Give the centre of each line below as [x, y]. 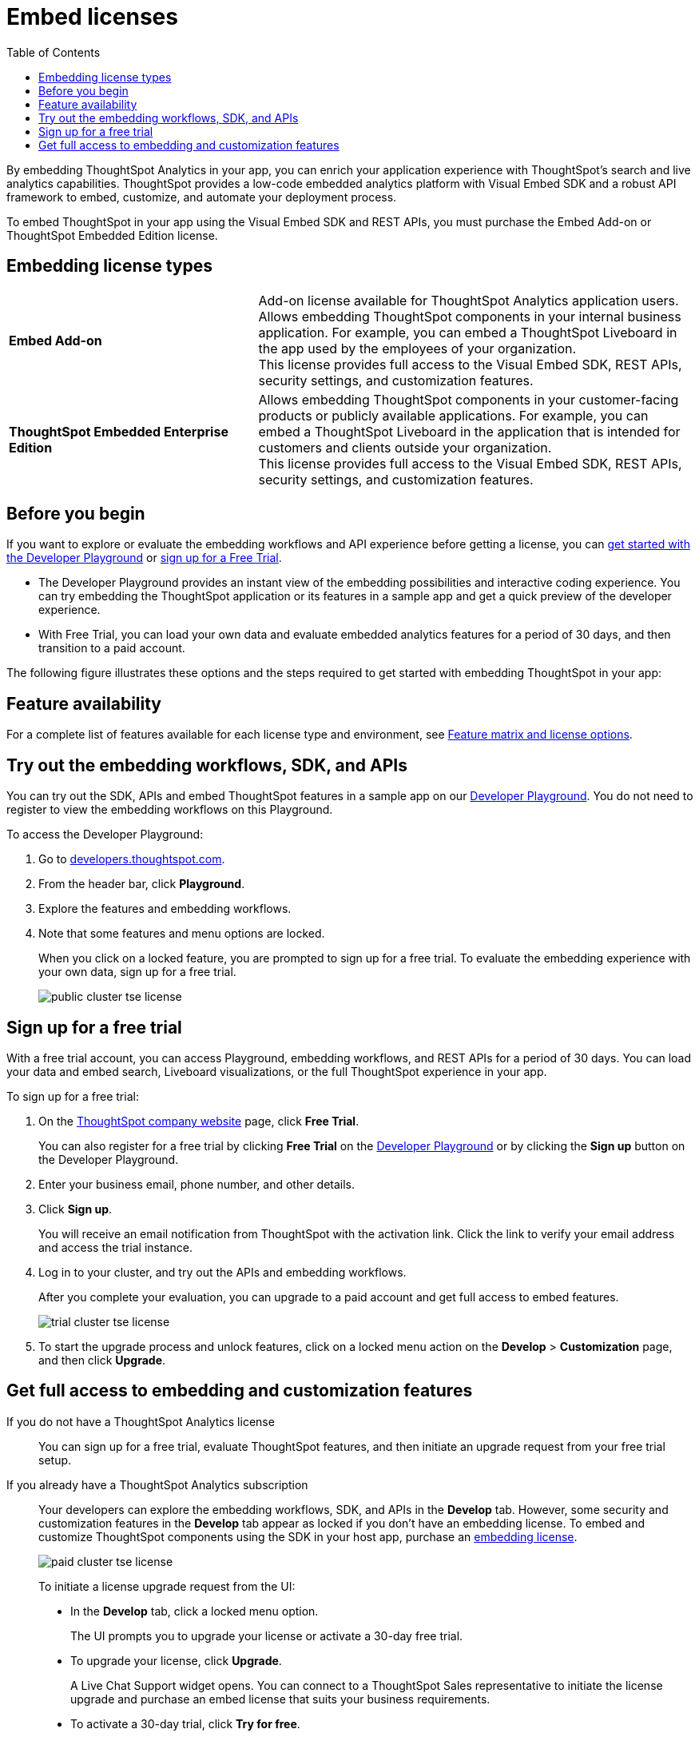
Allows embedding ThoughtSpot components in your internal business [470, 316]
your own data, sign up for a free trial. [137, 972]
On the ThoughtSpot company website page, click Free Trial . [199, 1121]
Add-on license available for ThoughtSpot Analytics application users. [469, 300]
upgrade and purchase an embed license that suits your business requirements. [280, 1699]
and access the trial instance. [115, 1247]
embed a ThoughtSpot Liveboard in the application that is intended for [469, 431]
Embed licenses [92, 17]
